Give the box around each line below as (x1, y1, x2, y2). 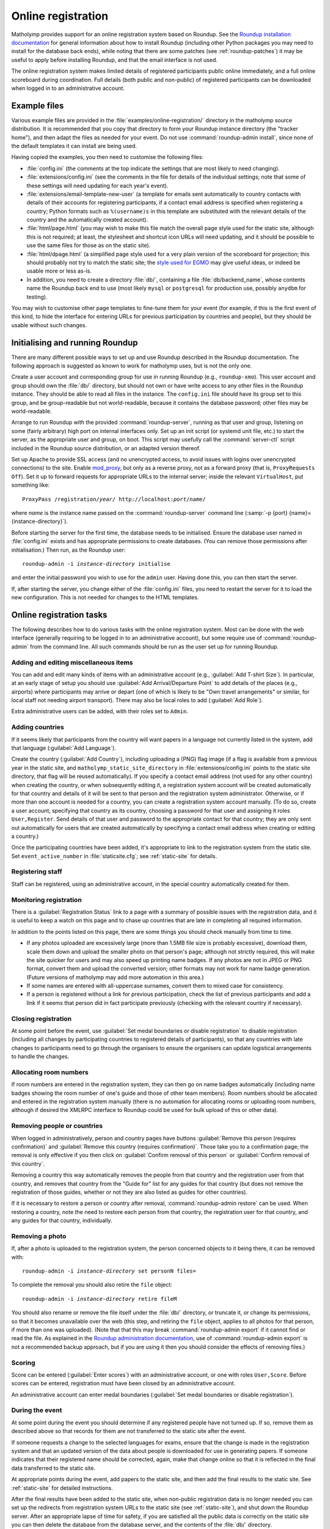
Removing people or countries (11, 1122, 103, 1130)
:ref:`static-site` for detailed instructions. (11, 1484, 113, 1492)
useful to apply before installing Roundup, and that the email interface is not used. (11, 56, 218, 64)
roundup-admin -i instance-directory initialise (22, 560, 170, 567)
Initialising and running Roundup (11, 337, 138, 348)
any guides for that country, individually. (11, 1217, 112, 1224)
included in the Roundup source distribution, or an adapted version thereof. (11, 444, 201, 452)
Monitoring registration (11, 895, 82, 904)
